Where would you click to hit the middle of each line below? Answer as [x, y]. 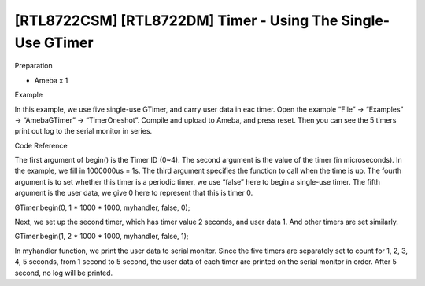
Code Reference [41, 145]
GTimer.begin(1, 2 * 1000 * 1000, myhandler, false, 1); [102, 236]
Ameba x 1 [51, 80]
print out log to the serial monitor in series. [83, 131]
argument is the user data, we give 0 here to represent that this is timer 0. [134, 193]
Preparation [33, 66]
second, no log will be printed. [64, 273]
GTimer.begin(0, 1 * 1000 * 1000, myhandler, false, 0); [102, 207]
